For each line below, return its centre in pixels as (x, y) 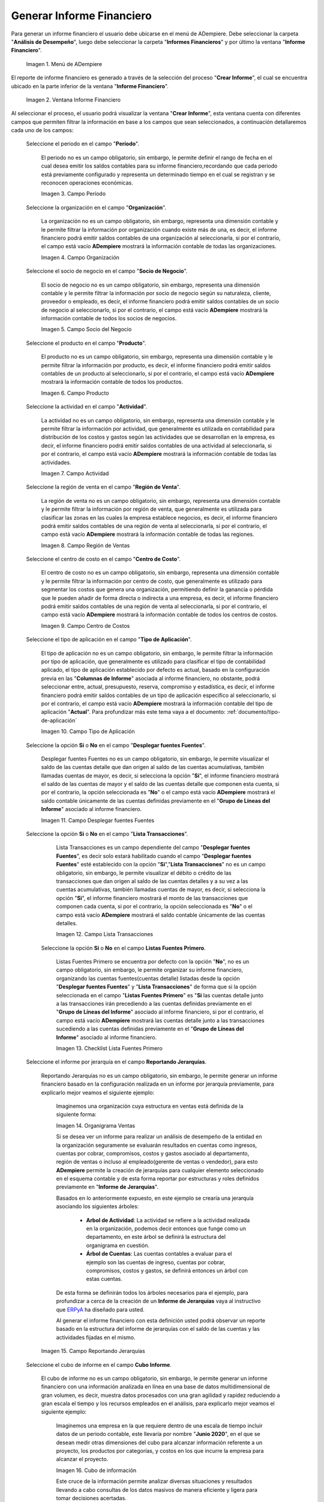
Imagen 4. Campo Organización (80, 257)
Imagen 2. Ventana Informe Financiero (73, 100)
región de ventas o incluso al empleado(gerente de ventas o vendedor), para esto (157, 1162)
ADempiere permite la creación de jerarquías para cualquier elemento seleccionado (160, 1170)
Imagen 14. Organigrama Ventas (95, 1125)
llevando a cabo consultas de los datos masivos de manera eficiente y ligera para (157, 1489)
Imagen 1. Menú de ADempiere (64, 64)
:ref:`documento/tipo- (253, 712)
